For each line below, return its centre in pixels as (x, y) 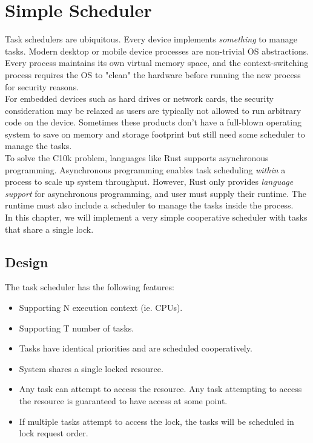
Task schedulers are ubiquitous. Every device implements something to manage (151, 39)
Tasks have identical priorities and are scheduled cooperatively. (136, 348)
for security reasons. (42, 86)
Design (27, 261)
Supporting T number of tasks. (77, 328)
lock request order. (54, 433)
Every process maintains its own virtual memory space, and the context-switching (157, 63)
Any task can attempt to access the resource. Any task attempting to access (160, 389)
